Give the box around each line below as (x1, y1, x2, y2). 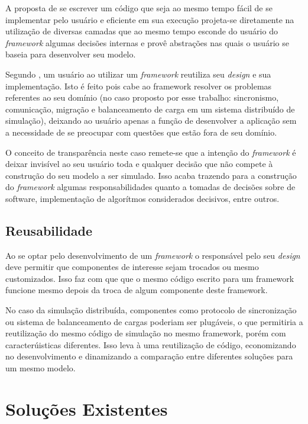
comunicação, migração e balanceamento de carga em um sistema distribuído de (5, 102, 295, 115)
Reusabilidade (5, 221, 93, 239)
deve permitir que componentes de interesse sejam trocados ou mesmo (5, 261, 259, 273)
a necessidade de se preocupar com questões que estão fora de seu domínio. (5, 126, 277, 138)
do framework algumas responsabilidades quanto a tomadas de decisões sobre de (5, 181, 296, 193)
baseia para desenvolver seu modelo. (5, 48, 136, 60)
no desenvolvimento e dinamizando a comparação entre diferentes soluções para (5, 350, 293, 362)
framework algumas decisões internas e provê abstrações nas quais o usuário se (5, 36, 289, 49)
